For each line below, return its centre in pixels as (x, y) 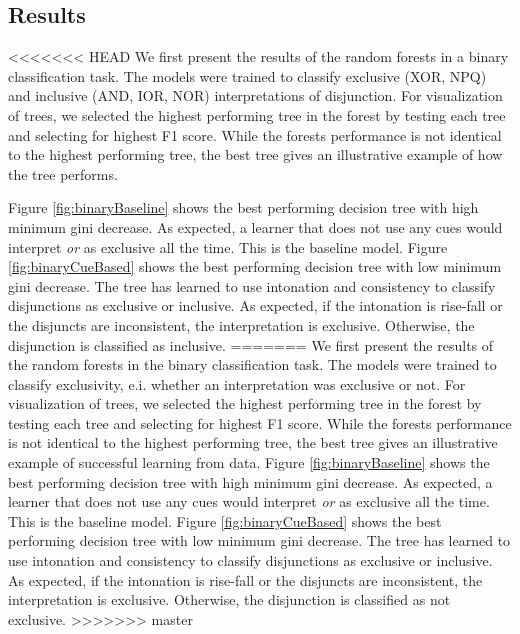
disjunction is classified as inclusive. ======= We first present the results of (251, 344)
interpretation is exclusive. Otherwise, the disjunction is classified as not (229, 599)
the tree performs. (63, 173)
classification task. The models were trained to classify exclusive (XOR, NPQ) (247, 75)
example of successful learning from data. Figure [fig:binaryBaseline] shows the (249, 462)
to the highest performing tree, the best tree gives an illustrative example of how (255, 154)
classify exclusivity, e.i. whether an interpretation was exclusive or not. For (237, 383)
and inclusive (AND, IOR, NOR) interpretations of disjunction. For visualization (255, 95)
